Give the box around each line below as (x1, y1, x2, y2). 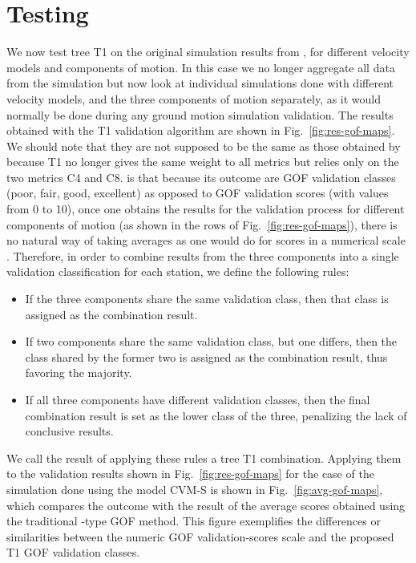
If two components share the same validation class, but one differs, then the (25, 333, 398, 350)
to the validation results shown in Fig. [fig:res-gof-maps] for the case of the (6, 465, 374, 482)
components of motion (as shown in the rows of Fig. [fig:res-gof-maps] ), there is (6, 216, 398, 233)
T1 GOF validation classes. (6, 544, 140, 561)
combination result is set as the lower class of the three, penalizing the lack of (25, 407, 407, 423)
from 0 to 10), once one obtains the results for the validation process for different (6, 200, 405, 217)
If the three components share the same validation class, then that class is (25, 290, 389, 307)
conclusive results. (25, 423, 114, 439)
